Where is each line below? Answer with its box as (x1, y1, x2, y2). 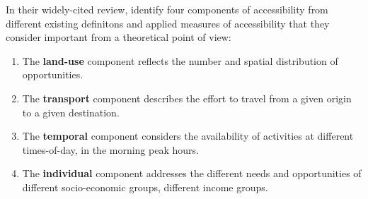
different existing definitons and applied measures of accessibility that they (6, 16, 330, 30)
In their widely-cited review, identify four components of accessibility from (6, 2, 328, 16)
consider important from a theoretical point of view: (6, 30, 231, 44)
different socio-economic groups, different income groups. (22, 179, 268, 194)
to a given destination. (22, 104, 120, 119)
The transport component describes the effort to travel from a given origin (22, 90, 352, 105)
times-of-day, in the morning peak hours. (22, 142, 199, 157)
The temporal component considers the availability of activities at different (22, 128, 354, 143)
